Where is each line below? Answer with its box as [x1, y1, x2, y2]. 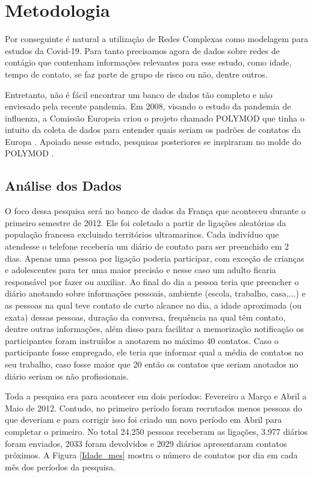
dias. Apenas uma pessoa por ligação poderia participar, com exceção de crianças [5, 251, 305, 264]
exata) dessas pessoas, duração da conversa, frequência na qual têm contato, [5, 310, 286, 323]
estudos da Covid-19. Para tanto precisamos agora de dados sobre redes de [5, 44, 280, 57]
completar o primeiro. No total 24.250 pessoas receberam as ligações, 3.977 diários [5, 425, 308, 437]
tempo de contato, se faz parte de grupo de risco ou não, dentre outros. [5, 67, 268, 80]
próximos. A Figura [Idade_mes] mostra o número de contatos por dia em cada [5, 449, 298, 461]
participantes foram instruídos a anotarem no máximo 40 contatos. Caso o [5, 334, 279, 346]
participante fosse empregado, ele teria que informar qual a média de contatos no [5, 346, 303, 359]
